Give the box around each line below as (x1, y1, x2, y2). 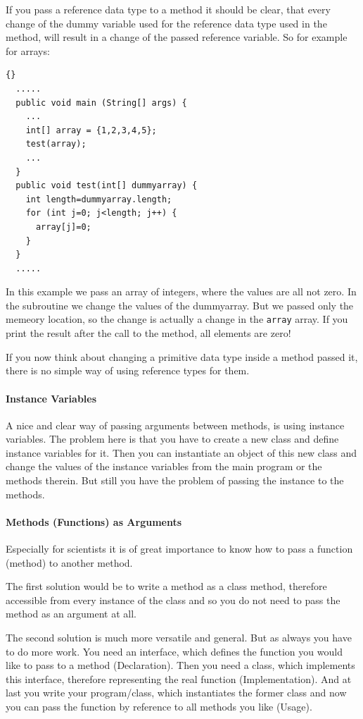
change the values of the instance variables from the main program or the (6, 459, 322, 474)
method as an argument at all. (6, 606, 137, 621)
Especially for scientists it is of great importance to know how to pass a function (6, 541, 353, 556)
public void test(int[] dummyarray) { (15, 180, 198, 191)
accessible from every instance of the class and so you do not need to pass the (6, 592, 340, 607)
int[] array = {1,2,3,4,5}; (25, 125, 157, 135)
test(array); (25, 139, 87, 149)
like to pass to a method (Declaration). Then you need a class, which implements (6, 658, 355, 672)
